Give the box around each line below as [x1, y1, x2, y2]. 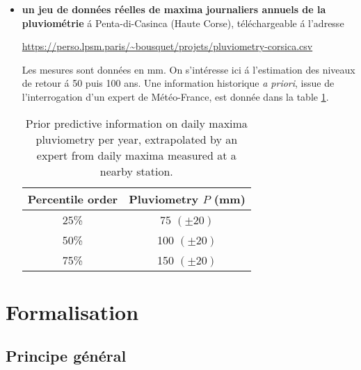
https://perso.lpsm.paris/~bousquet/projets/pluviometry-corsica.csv [22, 39, 313, 53]
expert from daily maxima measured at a [36, 146, 236, 163]
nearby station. [99, 162, 173, 179]
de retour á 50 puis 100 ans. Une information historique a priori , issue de [22, 76, 335, 90]
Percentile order [27, 190, 118, 207]
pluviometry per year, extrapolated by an [35, 131, 238, 147]
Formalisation [6, 297, 139, 326]
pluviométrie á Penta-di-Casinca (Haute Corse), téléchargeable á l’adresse [22, 15, 344, 30]
